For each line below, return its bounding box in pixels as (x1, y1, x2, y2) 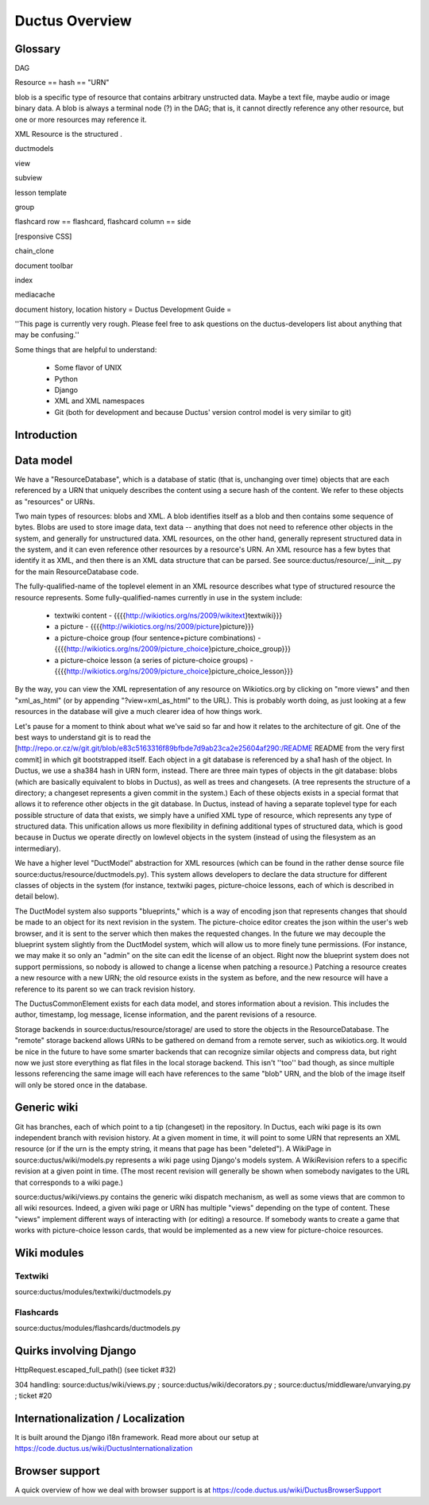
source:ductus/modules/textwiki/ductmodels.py (14, 1287, 172, 1297)
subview (14, 173, 43, 183)
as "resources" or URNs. (14, 497, 95, 506)
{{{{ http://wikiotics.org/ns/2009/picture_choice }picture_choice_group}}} (54, 644, 292, 654)
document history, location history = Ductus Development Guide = (14, 304, 232, 314)
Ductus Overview (14, 12, 132, 29)
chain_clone (14, 246, 55, 256)
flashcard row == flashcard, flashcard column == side (14, 217, 191, 227)
